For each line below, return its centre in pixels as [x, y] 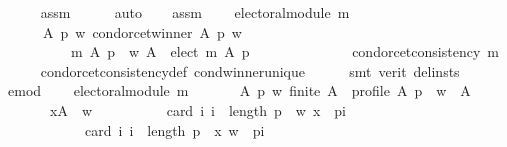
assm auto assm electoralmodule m [195, 12]
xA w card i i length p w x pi [198, 109]
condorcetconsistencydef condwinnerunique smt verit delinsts [250, 70]
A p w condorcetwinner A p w [142, 31]
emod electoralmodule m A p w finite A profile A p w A [239, 90]
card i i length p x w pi [174, 129]
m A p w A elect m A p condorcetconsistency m [284, 51]
